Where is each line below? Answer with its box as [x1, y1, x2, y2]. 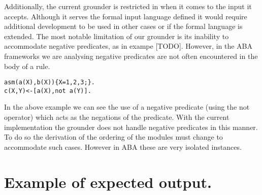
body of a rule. [4, 60, 50, 71]
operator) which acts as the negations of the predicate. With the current [4, 112, 230, 122]
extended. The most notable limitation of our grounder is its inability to [4, 30, 229, 41]
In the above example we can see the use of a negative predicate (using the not [4, 102, 250, 112]
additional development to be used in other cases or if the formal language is [4, 21, 243, 31]
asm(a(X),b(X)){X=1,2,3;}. [4, 79, 95, 86]
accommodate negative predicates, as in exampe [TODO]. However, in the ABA [4, 41, 253, 51]
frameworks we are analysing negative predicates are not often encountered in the [4, 50, 258, 61]
